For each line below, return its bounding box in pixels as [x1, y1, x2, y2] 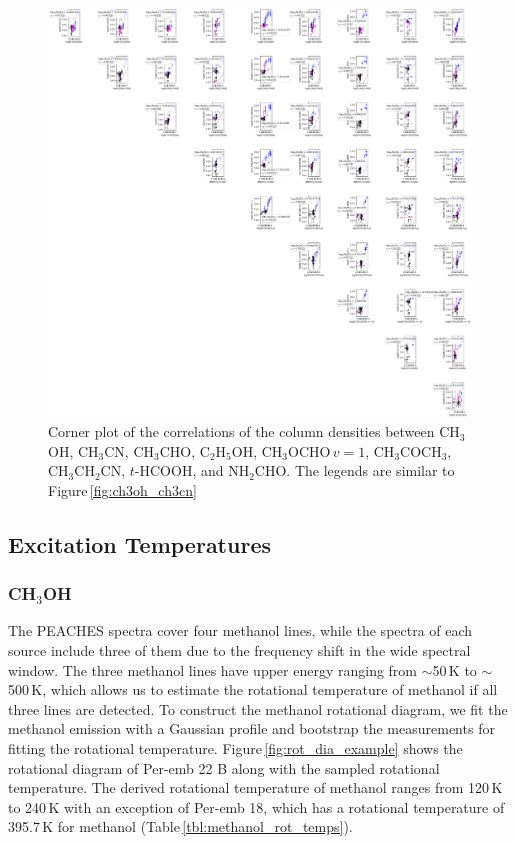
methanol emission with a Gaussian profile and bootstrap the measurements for [8, 718, 495, 739]
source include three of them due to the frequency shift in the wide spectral [8, 640, 471, 661]
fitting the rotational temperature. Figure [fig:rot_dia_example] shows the [8, 738, 463, 759]
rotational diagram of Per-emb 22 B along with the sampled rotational [8, 757, 440, 778]
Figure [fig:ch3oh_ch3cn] [48, 479, 197, 500]
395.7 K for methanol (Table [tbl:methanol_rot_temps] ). [8, 816, 353, 837]
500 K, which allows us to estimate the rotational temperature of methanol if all [8, 679, 498, 700]
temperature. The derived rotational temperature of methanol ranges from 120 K [8, 777, 503, 798]
